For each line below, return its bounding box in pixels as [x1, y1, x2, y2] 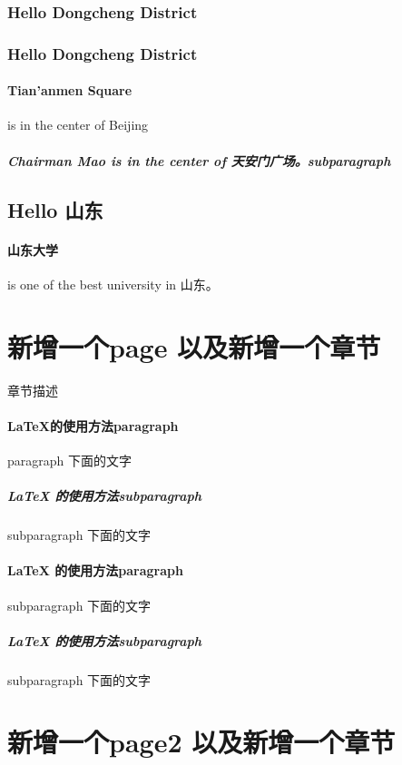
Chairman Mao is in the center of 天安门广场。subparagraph [7, 151, 391, 170]
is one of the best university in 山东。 [7, 274, 219, 293]
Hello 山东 [7, 195, 103, 223]
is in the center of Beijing [7, 115, 149, 134]
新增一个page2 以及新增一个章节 [7, 723, 396, 760]
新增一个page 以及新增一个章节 [7, 328, 381, 365]
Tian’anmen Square [7, 81, 132, 100]
